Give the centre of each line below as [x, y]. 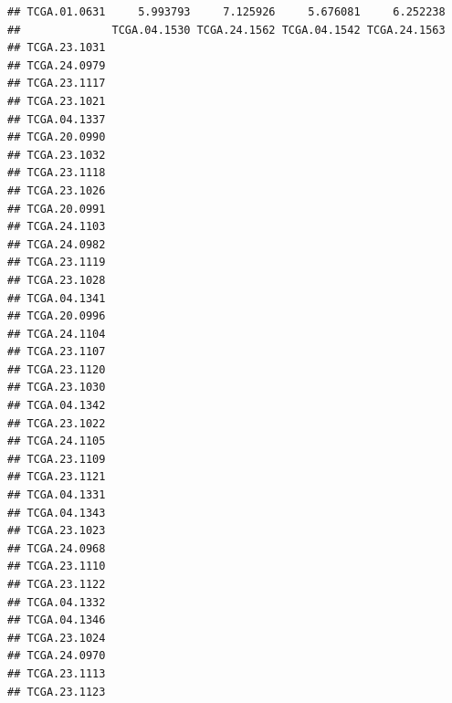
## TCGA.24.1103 [57, 227]
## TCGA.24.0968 [57, 548]
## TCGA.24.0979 [57, 65]
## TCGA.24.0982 [57, 244]
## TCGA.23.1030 [57, 388]
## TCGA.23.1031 [57, 48]
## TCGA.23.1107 [57, 352]
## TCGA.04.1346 [57, 620]
